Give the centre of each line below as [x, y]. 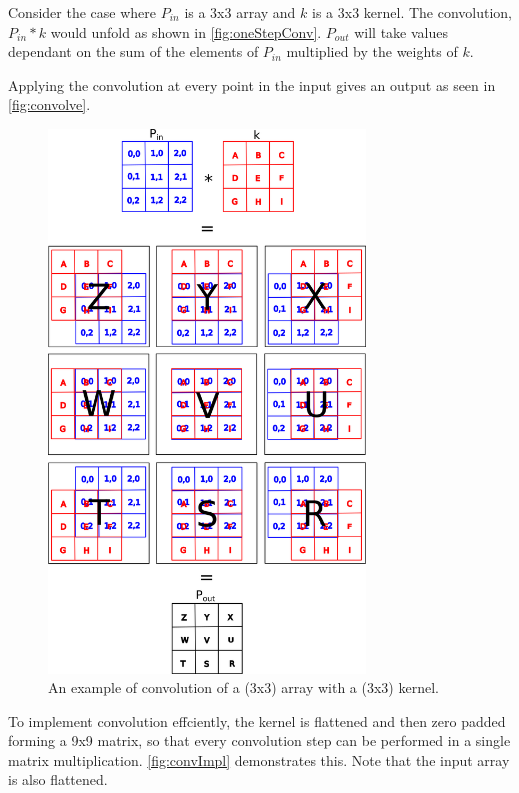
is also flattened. [58, 779]
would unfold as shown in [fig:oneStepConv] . [186, 31]
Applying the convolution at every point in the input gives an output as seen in [252, 84]
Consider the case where [82, 12]
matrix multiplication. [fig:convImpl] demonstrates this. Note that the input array [259, 759]
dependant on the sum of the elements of [133, 51]
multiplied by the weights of [372, 51]
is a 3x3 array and [240, 12]
